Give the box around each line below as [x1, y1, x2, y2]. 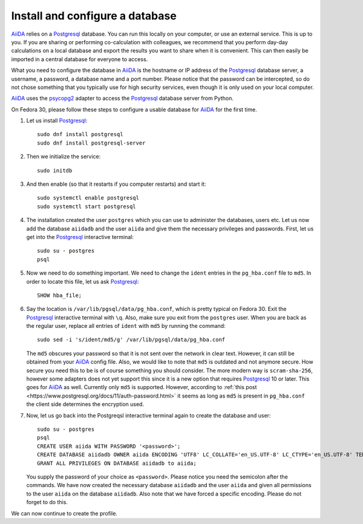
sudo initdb [37, 167, 73, 174]
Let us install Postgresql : [26, 117, 88, 124]
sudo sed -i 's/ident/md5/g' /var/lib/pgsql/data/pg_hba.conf [37, 336, 226, 343]
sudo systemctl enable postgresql [37, 194, 139, 201]
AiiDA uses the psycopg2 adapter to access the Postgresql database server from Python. [11, 94, 234, 102]
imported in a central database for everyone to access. [11, 55, 148, 63]
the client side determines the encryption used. [26, 401, 145, 408]
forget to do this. [26, 499, 68, 506]
